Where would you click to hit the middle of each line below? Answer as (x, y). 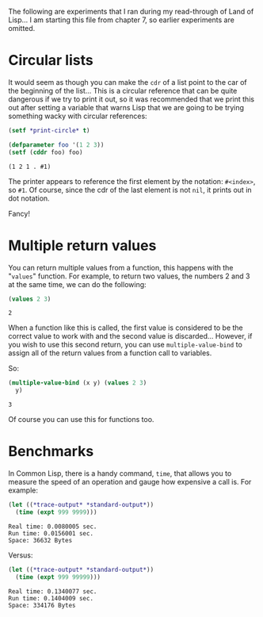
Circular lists (51, 61)
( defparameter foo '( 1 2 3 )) (56, 145)
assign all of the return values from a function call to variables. (110, 353)
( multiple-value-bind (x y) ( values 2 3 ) (78, 383)
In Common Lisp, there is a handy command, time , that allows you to (120, 473)
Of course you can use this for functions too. (81, 420)
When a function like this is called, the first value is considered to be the (126, 328)
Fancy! (19, 213)
